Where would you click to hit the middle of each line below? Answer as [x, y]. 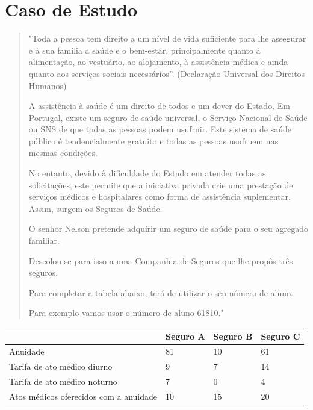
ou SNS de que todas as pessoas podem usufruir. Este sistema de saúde [160, 129]
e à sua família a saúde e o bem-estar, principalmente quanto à [144, 50]
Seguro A [185, 336]
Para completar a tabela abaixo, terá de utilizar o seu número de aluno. [161, 292]
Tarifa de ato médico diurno [61, 366]
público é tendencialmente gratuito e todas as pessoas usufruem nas [153, 141]
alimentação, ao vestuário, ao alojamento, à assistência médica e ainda [158, 62]
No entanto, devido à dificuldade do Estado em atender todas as [147, 173]
